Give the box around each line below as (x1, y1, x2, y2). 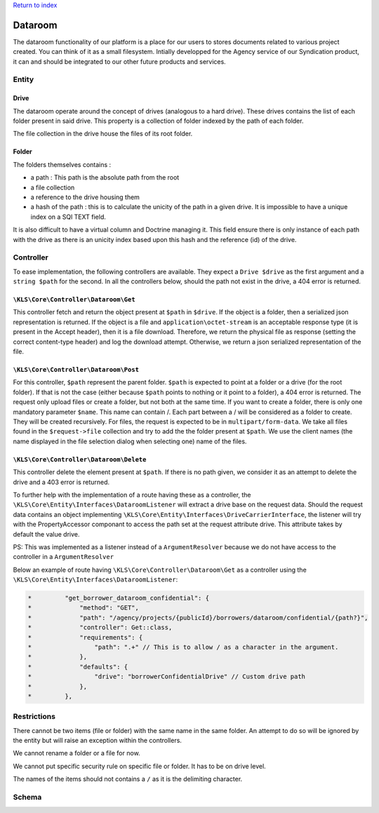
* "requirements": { (27, 633, 143, 641)
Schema (13, 793, 42, 802)
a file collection (30, 183, 75, 192)
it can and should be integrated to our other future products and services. (13, 57, 226, 66)
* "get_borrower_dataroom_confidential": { (27, 594, 210, 603)
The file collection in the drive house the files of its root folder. (13, 130, 193, 138)
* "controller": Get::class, (27, 624, 173, 631)
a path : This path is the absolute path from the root (30, 173, 180, 182)
